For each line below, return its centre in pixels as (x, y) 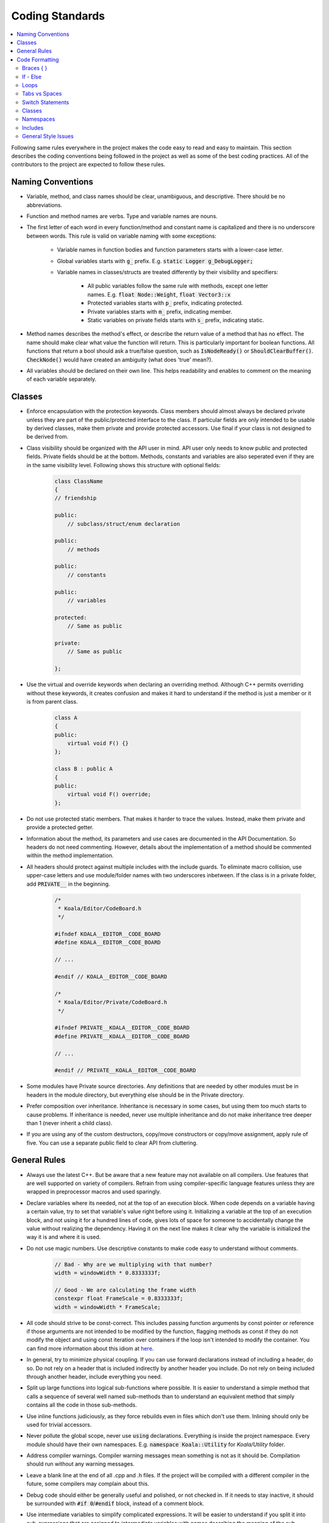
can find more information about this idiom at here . (90, 1348)
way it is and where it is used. (64, 1237)
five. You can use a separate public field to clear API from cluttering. (112, 1143)
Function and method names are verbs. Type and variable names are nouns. (122, 216)
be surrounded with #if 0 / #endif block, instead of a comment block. (115, 1504)
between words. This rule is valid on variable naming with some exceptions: (121, 236)
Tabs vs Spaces (42, 94)
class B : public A (83, 769)
